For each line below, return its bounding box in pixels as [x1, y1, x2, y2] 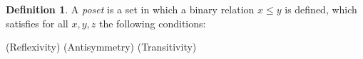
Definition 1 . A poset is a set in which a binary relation [6, 2, 255, 16]
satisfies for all [6, 15, 68, 30]
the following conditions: [98, 15, 206, 30]
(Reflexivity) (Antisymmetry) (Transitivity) [6, 39, 197, 54]
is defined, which [285, 2, 357, 16]
